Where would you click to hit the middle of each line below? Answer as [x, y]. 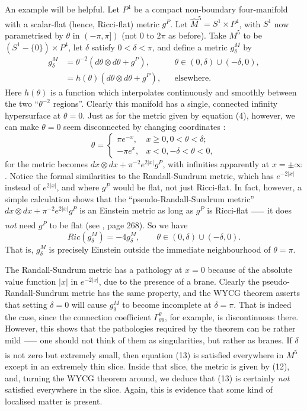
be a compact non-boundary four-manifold [211, 9]
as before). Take [197, 35]
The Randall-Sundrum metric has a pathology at [94, 270]
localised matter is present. [54, 401]
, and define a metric [190, 47]
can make [22, 127]
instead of [23, 187]
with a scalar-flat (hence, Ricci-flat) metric [82, 23]
